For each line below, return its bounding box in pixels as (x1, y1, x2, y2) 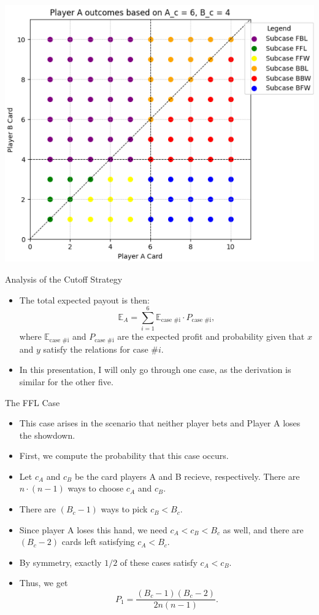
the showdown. (19, 428, 75, 441)
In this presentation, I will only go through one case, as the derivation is (19, 363, 291, 376)
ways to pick (101, 503, 148, 515)
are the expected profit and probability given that (117, 330, 305, 343)
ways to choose (67, 482, 124, 495)
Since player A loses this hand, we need (19, 523, 167, 536)
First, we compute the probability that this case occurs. (19, 449, 229, 462)
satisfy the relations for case (43, 342, 148, 355)
